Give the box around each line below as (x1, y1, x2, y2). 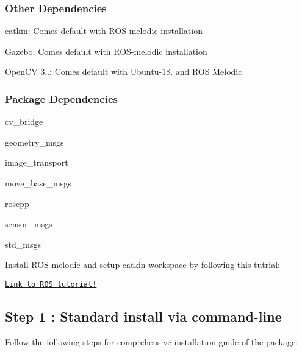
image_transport (5, 156, 68, 169)
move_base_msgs (5, 177, 71, 189)
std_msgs (5, 238, 41, 250)
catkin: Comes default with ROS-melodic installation (5, 24, 203, 37)
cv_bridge (5, 115, 43, 128)
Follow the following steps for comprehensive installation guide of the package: (5, 335, 298, 348)
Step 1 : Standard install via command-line (5, 307, 282, 326)
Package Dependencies (5, 91, 118, 106)
